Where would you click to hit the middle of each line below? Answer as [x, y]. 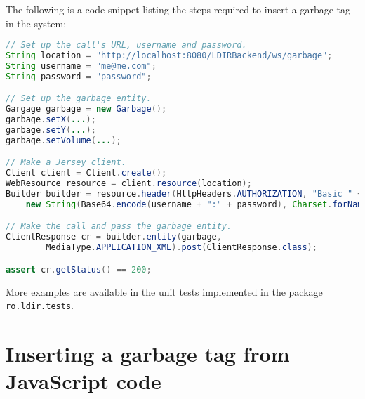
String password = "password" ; [79, 76]
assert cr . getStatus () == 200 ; [79, 269]
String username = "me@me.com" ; [81, 66]
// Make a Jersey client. [66, 163]
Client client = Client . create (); [86, 173]
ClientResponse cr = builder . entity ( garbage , [114, 237]
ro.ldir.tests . [40, 305]
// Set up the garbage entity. [79, 99]
